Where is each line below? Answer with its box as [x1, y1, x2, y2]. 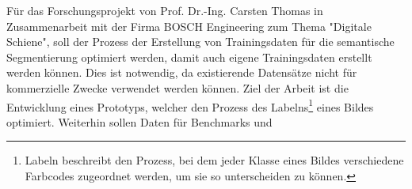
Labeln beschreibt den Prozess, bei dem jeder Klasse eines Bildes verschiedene [25, 152, 404, 168]
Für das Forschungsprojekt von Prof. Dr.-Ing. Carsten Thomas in [6, 2, 323, 18]
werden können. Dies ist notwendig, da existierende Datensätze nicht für [6, 64, 357, 81]
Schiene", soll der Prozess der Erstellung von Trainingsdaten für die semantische [6, 33, 395, 50]
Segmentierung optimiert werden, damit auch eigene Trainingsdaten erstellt [6, 48, 372, 65]
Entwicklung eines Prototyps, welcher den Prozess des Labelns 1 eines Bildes [6, 96, 374, 115]
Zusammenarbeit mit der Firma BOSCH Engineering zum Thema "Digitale [6, 17, 372, 34]
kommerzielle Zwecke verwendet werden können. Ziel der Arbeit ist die [6, 79, 349, 96]
